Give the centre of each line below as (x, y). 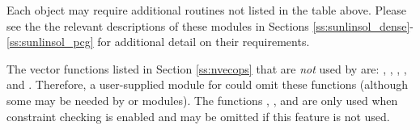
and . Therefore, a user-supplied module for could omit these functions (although (207, 84)
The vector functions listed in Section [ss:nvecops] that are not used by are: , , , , (207, 68)
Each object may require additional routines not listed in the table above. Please (206, 10)
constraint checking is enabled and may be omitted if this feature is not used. (198, 116)
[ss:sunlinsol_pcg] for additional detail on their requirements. (158, 42)
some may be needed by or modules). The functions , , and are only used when (202, 100)
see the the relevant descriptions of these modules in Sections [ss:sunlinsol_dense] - (210, 25)
